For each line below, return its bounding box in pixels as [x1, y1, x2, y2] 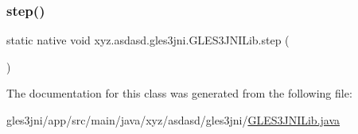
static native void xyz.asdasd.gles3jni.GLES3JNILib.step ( [6, 32, 290, 48]
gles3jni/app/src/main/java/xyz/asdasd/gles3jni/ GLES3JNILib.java [6, 112, 340, 128]
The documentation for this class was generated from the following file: [6, 85, 352, 101]
